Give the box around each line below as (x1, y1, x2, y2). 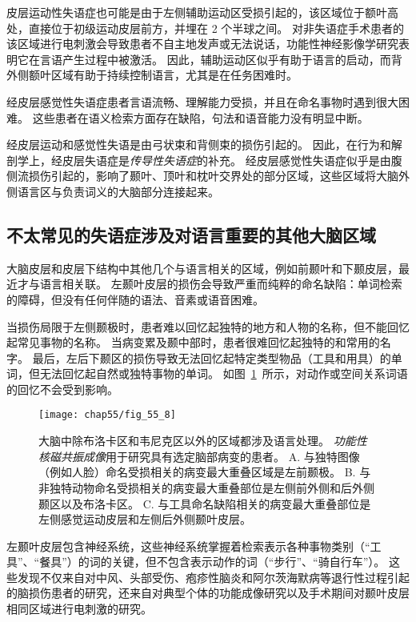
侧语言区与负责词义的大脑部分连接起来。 (6, 183, 219, 199)
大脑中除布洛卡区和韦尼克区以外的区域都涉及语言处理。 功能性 (38, 432, 367, 449)
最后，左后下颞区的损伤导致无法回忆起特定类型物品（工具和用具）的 (32, 349, 391, 366)
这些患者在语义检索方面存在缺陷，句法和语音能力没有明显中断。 (32, 109, 369, 126)
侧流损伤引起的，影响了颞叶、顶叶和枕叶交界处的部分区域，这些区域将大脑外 (6, 167, 410, 184)
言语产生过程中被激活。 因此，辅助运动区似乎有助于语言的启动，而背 (39, 50, 402, 67)
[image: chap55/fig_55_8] (38, 409, 176, 421)
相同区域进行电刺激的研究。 (6, 600, 152, 617)
